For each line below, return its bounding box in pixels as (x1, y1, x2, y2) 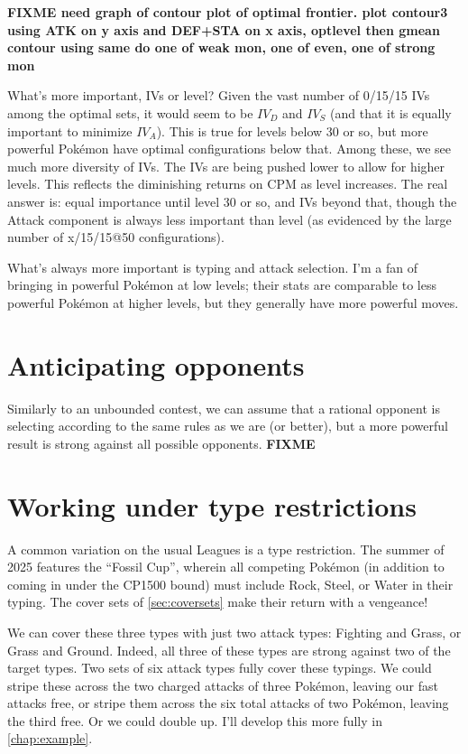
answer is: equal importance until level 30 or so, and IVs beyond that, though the (7, 191, 457, 210)
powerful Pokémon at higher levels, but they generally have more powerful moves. (7, 293, 459, 312)
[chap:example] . (7, 729, 93, 748)
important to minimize (7, 121, 133, 140)
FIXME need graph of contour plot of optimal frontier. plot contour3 (7, 3, 448, 21)
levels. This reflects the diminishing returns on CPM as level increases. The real (7, 174, 448, 193)
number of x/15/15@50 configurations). (7, 228, 225, 247)
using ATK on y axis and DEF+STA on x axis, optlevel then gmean (7, 20, 440, 39)
